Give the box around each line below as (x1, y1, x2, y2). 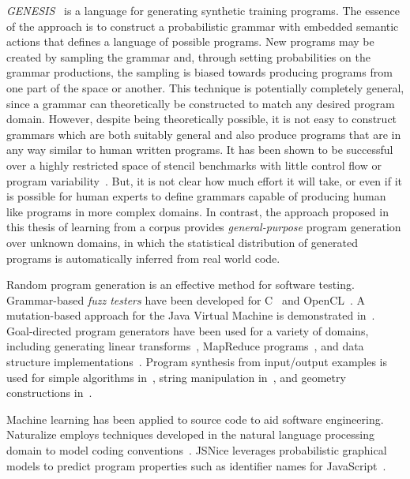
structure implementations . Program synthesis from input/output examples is (6, 354, 388, 370)
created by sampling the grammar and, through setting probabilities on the (6, 48, 371, 65)
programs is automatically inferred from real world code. (6, 249, 280, 266)
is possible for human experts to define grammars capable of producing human (6, 188, 386, 204)
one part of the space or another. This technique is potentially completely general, (6, 79, 404, 95)
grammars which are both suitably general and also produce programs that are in (6, 125, 401, 142)
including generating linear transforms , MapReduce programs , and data (6, 338, 364, 354)
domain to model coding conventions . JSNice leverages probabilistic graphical (6, 442, 387, 458)
